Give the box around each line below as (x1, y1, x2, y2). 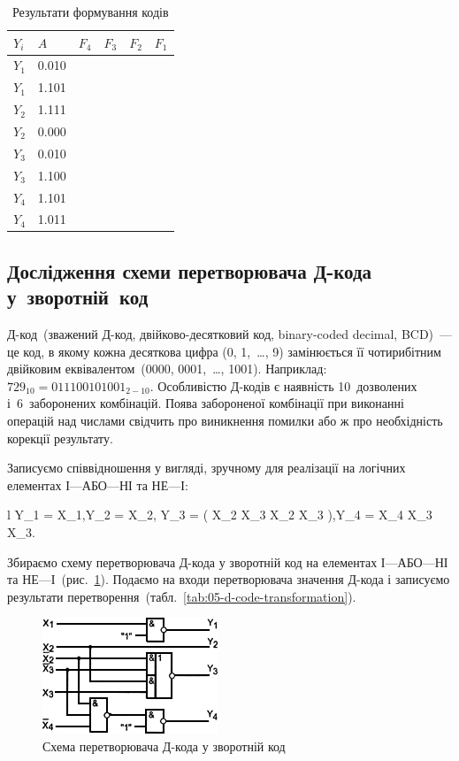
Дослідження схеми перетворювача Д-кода (7, 257, 372, 284)
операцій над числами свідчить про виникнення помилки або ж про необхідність (7, 411, 443, 429)
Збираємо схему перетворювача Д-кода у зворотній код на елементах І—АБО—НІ (7, 552, 448, 571)
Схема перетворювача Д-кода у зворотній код (42, 736, 286, 755)
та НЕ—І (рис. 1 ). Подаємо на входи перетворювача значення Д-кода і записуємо (7, 570, 450, 588)
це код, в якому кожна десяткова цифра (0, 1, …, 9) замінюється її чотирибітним (7, 342, 441, 360)
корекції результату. (7, 428, 113, 447)
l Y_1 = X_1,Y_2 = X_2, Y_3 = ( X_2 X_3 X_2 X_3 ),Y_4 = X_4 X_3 (7, 505, 432, 524)
